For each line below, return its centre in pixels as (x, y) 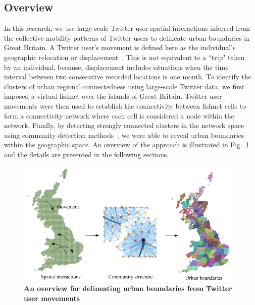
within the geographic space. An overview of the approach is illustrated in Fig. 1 (127, 145)
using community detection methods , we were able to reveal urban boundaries (124, 135)
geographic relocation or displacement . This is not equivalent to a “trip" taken (124, 57)
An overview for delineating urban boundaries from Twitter (128, 288)
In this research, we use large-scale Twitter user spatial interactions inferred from (127, 28)
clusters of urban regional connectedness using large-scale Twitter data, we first (124, 86)
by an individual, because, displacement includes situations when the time (116, 67)
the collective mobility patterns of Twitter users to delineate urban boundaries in (127, 37)
